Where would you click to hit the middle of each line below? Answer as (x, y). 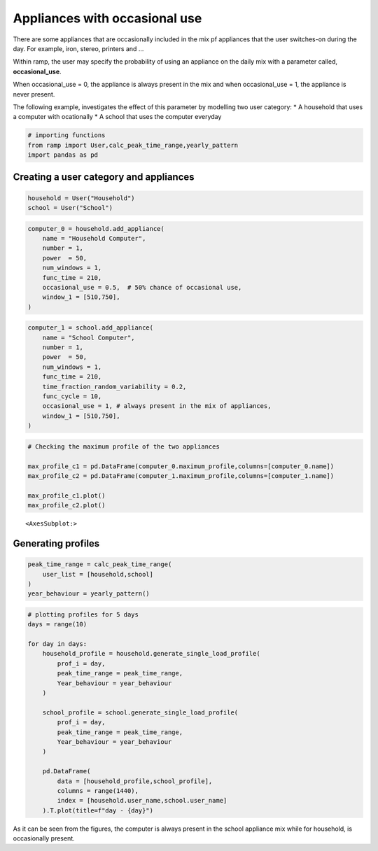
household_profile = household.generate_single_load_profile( (151, 654)
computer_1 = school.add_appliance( (91, 328)
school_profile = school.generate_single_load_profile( (140, 712)
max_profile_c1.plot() (66, 495)
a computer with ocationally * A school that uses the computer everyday (117, 117)
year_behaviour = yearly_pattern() (89, 594)
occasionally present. (44, 838)
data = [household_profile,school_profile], (135, 781)
